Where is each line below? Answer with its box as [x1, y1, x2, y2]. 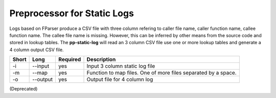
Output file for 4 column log [86, 76, 153, 83]
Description [86, 56, 116, 63]
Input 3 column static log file [86, 62, 155, 70]
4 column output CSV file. [9, 46, 64, 53]
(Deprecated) [9, 86, 38, 92]
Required [58, 56, 81, 63]
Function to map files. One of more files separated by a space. [86, 69, 237, 76]
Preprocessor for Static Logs [9, 8, 134, 19]
